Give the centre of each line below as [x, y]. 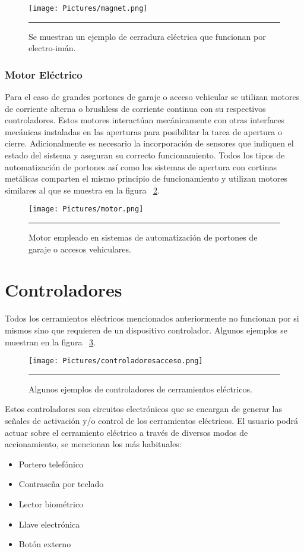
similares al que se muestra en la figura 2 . [82, 190]
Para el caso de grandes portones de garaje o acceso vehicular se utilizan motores [152, 97]
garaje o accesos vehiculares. [80, 249]
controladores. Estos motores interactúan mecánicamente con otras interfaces [145, 120]
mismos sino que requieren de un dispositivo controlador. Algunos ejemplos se [146, 330]
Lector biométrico [51, 503]
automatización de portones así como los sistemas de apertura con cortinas [141, 166]
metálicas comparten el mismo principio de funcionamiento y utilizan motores [146, 178]
